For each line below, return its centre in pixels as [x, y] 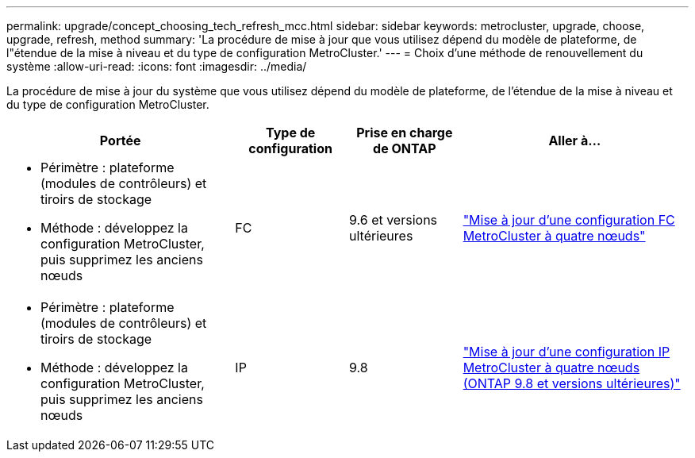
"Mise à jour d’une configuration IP [566, 352]
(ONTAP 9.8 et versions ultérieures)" [572, 383]
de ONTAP [405, 148]
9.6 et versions [393, 220]
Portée [120, 140]
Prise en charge [405, 133]
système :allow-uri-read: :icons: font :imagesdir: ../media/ [157, 66]
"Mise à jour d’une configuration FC [569, 220]
